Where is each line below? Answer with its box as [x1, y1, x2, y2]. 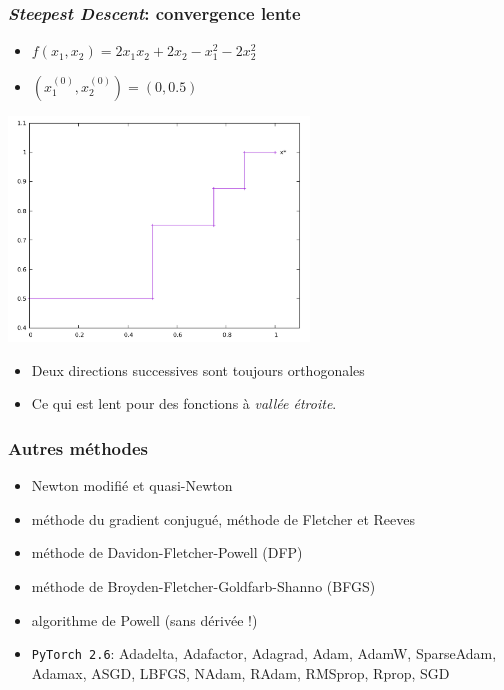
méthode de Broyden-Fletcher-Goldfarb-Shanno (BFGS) [31, 576, 376, 597]
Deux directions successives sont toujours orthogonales [31, 359, 365, 380]
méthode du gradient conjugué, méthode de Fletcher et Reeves [31, 508, 415, 529]
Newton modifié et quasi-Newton [31, 475, 233, 496]
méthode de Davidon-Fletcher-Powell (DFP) [31, 542, 303, 563]
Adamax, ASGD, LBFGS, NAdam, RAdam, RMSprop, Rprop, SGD [31, 662, 450, 683]
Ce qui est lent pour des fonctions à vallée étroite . [31, 393, 337, 414]
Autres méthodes [8, 436, 149, 460]
